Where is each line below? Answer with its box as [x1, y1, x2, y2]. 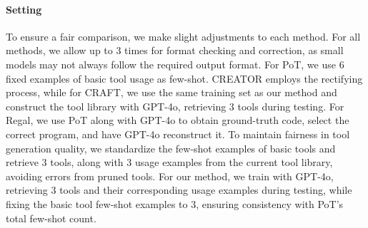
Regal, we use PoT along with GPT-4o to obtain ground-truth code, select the [6, 113, 349, 128]
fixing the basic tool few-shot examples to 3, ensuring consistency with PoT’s [6, 196, 344, 211]
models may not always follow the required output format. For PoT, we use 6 [6, 56, 344, 71]
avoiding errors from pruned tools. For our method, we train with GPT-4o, [6, 168, 334, 183]
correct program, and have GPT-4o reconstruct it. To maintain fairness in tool [6, 126, 350, 141]
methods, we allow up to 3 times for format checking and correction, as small [6, 43, 344, 58]
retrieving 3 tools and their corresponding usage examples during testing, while [6, 182, 352, 197]
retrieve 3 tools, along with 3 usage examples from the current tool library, [6, 155, 333, 170]
